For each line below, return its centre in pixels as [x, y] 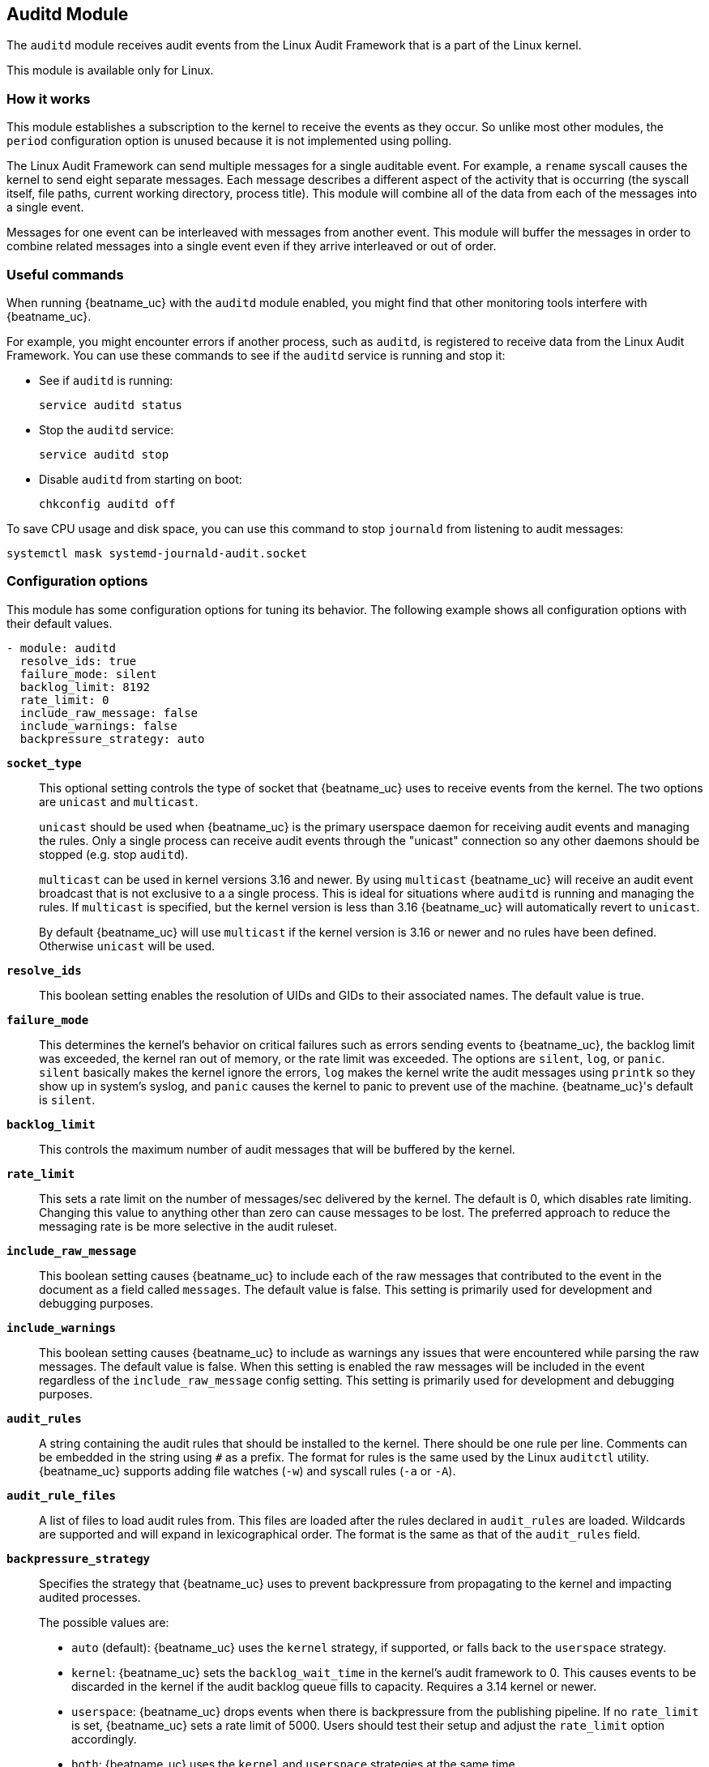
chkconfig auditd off [107, 504]
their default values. [60, 623]
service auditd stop [104, 454]
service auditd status [111, 405]
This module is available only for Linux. [110, 70]
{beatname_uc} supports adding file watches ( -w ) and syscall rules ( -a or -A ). [248, 1470]
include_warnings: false [98, 726]
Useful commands [65, 274]
